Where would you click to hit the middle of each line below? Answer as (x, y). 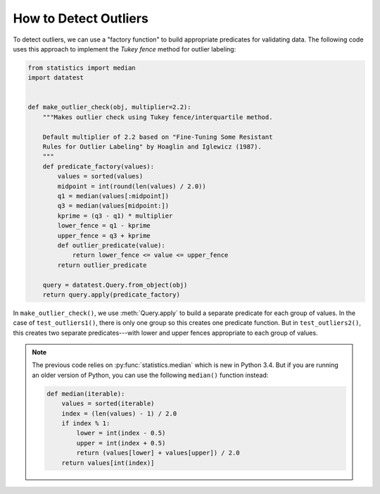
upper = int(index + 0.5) (121, 443)
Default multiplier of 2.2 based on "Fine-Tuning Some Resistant (158, 137)
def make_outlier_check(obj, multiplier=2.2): (109, 107)
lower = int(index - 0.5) (121, 433)
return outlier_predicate (102, 265)
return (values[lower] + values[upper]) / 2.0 (158, 453)
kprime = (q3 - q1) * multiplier (115, 216)
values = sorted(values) (100, 177)
